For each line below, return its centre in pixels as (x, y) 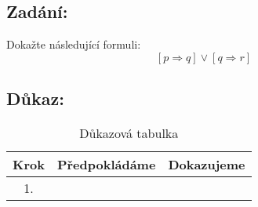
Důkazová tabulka (129, 133)
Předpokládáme (106, 164)
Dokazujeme (207, 164)
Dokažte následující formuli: (74, 44)
